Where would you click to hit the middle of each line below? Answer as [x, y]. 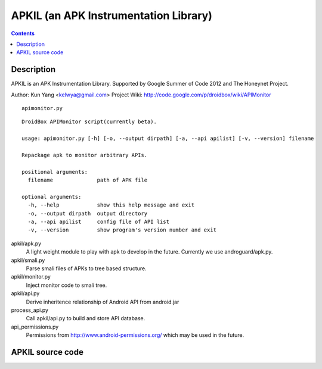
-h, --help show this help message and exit [111, 205]
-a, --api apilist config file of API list [99, 222]
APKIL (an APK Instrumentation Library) [112, 15]
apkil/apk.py [26, 243]
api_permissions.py [35, 327]
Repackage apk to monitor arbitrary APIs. [85, 155]
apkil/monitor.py [31, 277]
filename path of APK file [88, 180]
